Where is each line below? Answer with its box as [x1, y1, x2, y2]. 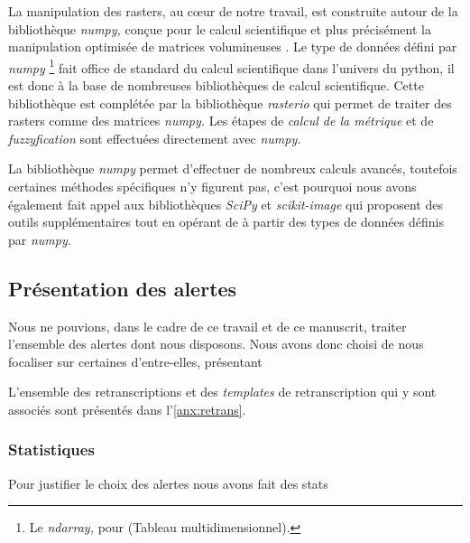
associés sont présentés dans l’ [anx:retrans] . [8, 399, 246, 418]
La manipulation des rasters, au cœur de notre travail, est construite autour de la [8, 2, 458, 20]
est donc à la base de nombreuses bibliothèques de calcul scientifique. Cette [8, 76, 424, 95]
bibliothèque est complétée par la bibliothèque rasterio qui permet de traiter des [8, 93, 452, 112]
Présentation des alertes [8, 274, 237, 302]
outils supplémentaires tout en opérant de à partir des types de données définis [8, 212, 444, 231]
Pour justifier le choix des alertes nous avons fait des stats [8, 473, 328, 492]
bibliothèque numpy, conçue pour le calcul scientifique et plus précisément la [8, 19, 431, 38]
